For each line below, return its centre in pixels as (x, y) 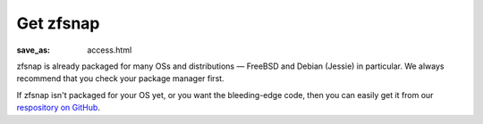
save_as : (34, 50)
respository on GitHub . (58, 108)
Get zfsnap (58, 23)
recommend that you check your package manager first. (120, 79)
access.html (110, 50)
